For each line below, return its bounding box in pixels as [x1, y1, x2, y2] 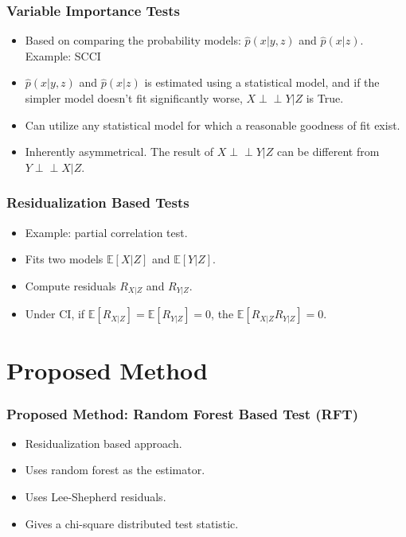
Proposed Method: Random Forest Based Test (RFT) [6, 403, 358, 423]
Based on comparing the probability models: [25, 32, 241, 49]
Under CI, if [25, 305, 85, 322]
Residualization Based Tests [6, 193, 189, 212]
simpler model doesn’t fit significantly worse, [25, 90, 243, 106]
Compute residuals [25, 277, 116, 294]
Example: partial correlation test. [25, 224, 188, 240]
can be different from [276, 143, 380, 160]
